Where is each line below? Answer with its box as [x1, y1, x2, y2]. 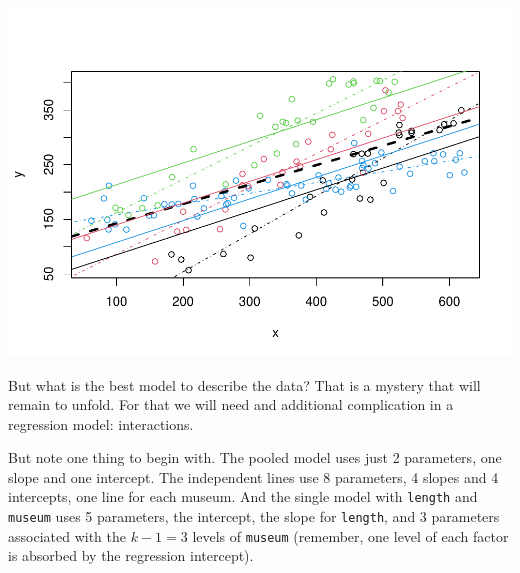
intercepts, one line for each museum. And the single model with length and [8, 486, 478, 507]
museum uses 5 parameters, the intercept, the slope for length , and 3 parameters [8, 506, 500, 527]
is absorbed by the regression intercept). [8, 545, 254, 566]
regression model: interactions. [8, 413, 194, 434]
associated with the [8, 525, 126, 546]
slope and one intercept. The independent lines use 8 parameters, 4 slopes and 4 [8, 466, 499, 487]
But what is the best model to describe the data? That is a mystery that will [8, 374, 481, 395]
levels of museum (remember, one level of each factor [192, 525, 509, 546]
